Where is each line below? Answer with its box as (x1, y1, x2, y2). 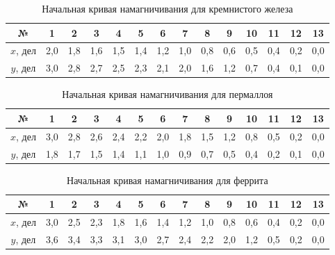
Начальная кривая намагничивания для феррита (67, 172, 268, 187)
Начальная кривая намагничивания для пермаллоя (62, 87, 273, 101)
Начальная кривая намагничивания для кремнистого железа (42, 1, 293, 15)
